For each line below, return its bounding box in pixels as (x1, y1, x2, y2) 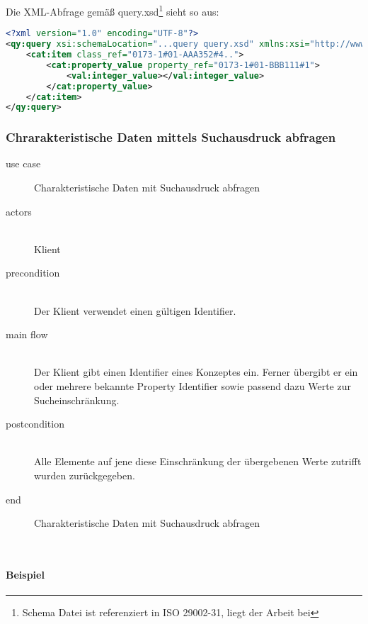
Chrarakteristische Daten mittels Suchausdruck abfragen (6, 128, 336, 146)
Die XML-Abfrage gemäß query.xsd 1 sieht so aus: (6, 2, 219, 18)
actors (6, 204, 32, 218)
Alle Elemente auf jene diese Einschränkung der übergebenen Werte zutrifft (34, 454, 362, 469)
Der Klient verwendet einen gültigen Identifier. (34, 303, 236, 318)
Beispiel (6, 567, 45, 581)
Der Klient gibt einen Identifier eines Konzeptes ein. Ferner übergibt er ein (34, 364, 358, 379)
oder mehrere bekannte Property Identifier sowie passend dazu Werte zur (34, 379, 351, 393)
